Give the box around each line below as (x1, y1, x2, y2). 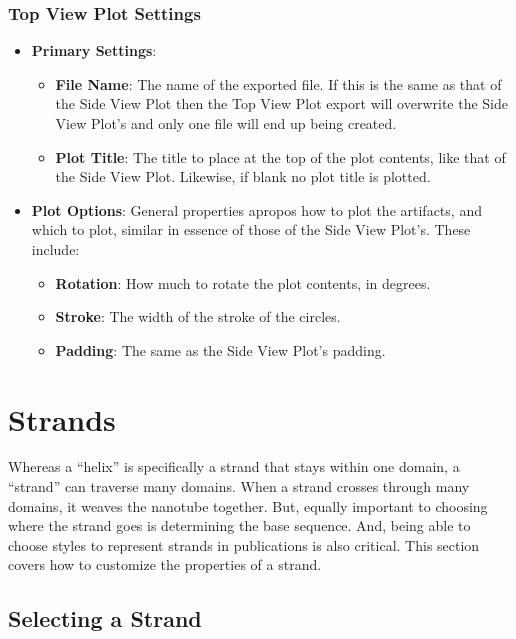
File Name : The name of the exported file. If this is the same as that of (55, 73, 502, 94)
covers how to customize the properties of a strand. (8, 554, 322, 575)
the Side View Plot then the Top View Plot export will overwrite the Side (55, 93, 508, 114)
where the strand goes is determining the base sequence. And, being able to (8, 515, 471, 536)
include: (31, 238, 80, 259)
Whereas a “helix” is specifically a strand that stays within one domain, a (8, 456, 460, 477)
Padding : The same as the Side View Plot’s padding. (55, 339, 386, 360)
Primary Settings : (31, 40, 157, 61)
